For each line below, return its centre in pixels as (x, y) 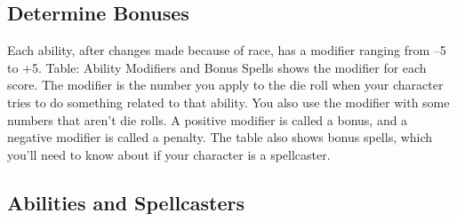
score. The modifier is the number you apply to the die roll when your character (225, 85)
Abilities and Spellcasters (126, 202)
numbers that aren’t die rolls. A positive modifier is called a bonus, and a (208, 119)
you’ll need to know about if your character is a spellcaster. (169, 154)
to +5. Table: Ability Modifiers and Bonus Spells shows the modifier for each (217, 67)
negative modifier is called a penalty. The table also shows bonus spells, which (220, 137)
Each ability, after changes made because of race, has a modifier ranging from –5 (227, 50)
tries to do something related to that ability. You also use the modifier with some (228, 102)
